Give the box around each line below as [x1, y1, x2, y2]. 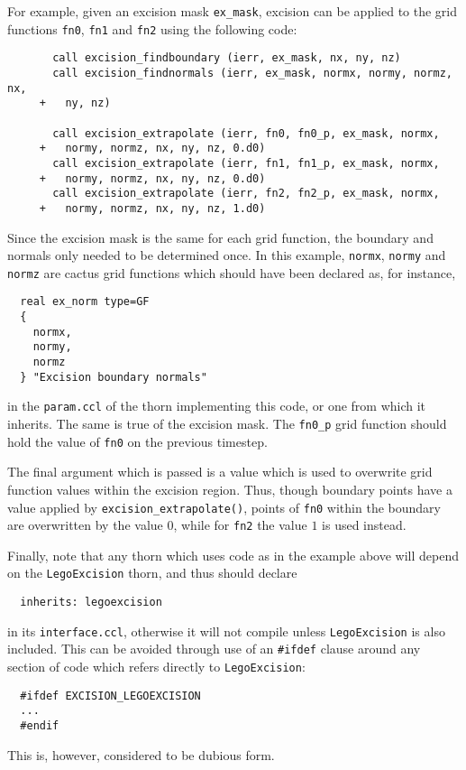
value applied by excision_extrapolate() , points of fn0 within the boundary [7, 497, 441, 516]
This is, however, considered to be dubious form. [7, 745, 275, 764]
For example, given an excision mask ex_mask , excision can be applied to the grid [7, 2, 458, 20]
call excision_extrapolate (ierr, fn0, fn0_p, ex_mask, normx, [52, 126, 440, 140]
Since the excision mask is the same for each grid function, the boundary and [7, 227, 434, 246]
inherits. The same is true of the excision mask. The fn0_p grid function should [7, 414, 447, 433]
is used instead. [322, 515, 407, 534]
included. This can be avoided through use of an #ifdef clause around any [7, 639, 421, 658]
